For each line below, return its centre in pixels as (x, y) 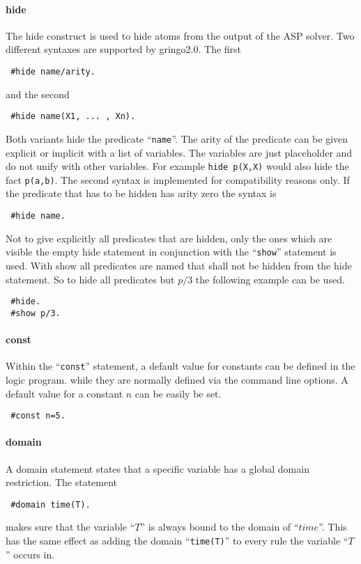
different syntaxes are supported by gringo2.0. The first (124, 49)
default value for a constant (64, 393)
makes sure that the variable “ (70, 527)
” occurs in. (30, 554)
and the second (38, 94)
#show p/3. (36, 313)
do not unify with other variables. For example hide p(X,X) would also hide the (177, 166)
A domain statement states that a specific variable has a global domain (158, 468)
